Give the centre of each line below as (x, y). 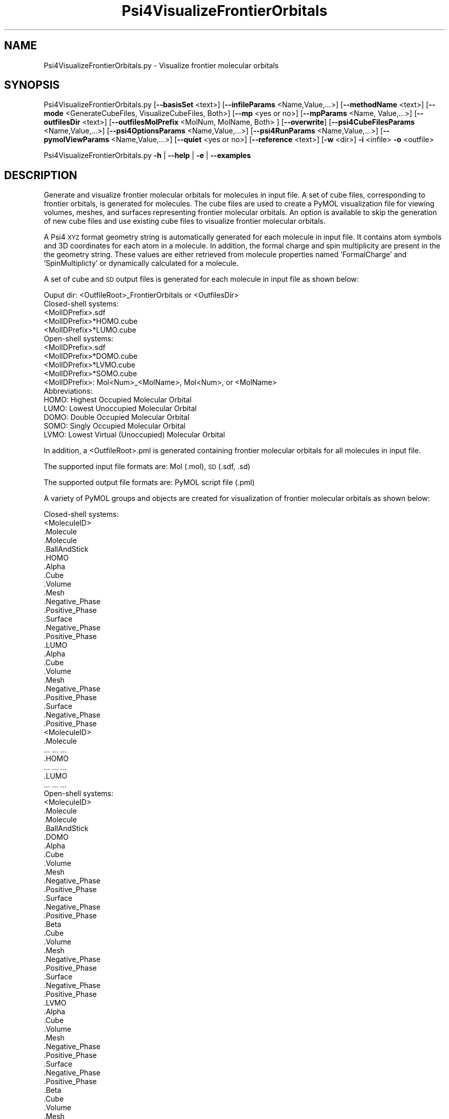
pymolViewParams (77, 140)
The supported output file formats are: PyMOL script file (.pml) (149, 483)
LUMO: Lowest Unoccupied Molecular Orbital (120, 409)
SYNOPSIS (32, 85)
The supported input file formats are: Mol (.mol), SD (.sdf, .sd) (147, 467)
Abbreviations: (68, 391)
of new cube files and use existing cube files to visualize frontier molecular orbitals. (185, 221)
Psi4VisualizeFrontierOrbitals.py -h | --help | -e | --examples (147, 156)
